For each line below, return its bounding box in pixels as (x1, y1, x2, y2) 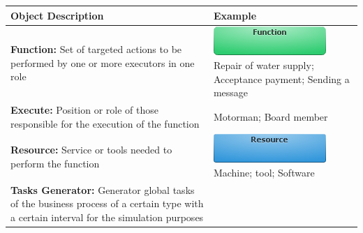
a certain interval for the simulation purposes (10, 210, 204, 225)
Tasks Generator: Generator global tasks (10, 182, 195, 197)
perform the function (10, 156, 100, 170)
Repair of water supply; (213, 57, 314, 72)
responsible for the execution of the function (10, 116, 200, 130)
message (213, 85, 249, 100)
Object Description (10, 8, 104, 22)
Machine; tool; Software (213, 165, 315, 179)
